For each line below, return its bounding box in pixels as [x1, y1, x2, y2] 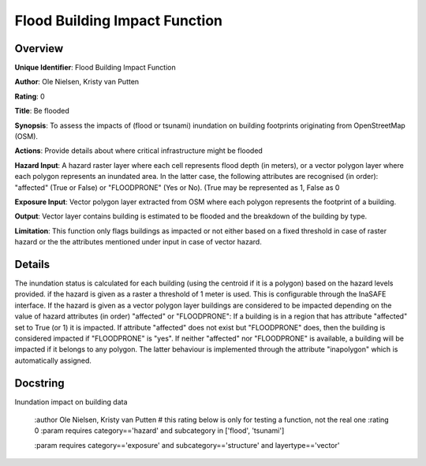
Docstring [14, 376, 65, 390]
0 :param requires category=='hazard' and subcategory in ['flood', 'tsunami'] [34, 426, 285, 435]
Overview [14, 42, 64, 55]
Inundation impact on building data [14, 397, 128, 406]
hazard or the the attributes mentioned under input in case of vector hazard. [14, 237, 262, 247]
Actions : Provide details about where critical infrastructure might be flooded [14, 146, 263, 155]
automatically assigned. [14, 356, 92, 365]
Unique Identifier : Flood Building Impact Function [14, 63, 177, 73]
